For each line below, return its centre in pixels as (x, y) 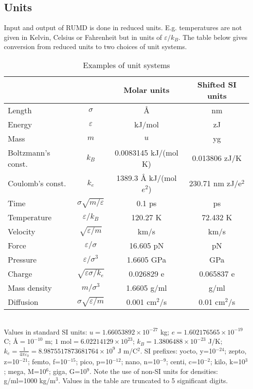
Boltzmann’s (29, 152)
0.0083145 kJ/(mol (146, 152)
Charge (20, 273)
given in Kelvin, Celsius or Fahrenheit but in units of (83, 37)
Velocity (22, 231)
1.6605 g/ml (146, 287)
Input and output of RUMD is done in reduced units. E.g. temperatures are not (123, 27)
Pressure (22, 259)
